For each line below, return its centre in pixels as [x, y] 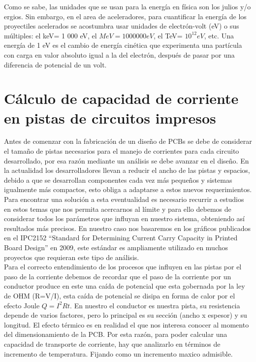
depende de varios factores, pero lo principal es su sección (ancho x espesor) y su [126, 315]
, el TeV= [168, 35]
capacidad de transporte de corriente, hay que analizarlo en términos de [112, 344]
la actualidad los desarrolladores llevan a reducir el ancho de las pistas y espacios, [127, 170]
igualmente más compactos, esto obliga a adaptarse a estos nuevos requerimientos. [128, 189]
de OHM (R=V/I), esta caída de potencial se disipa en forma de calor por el [120, 295]
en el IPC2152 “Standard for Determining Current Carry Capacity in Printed [121, 238]
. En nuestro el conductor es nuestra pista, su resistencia [155, 305]
